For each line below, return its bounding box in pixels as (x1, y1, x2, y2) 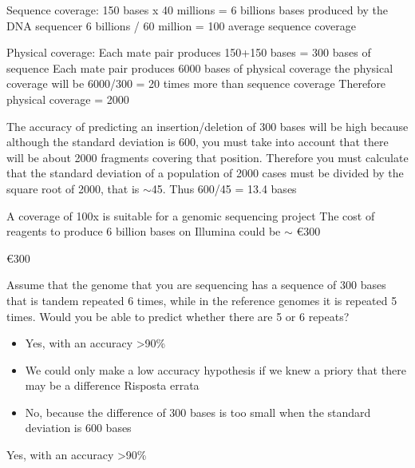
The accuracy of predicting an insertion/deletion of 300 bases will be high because (6, 117, 409, 134)
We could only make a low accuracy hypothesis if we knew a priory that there (25, 361, 406, 378)
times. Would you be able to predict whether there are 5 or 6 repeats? (6, 307, 350, 324)
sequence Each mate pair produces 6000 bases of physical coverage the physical (6, 59, 393, 76)
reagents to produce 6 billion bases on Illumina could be (6, 223, 281, 240)
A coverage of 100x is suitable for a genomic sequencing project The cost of (6, 207, 375, 224)
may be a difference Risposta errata (25, 377, 200, 394)
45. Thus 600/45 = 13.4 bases (151, 180, 297, 196)
